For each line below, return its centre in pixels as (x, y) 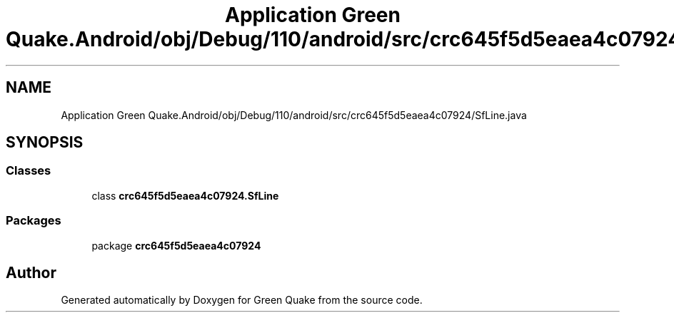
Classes (29, 171)
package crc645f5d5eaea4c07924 (176, 245)
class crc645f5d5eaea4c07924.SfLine (185, 195)
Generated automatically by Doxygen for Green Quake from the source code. (242, 300)
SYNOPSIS (45, 143)
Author (31, 272)
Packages (34, 221)
